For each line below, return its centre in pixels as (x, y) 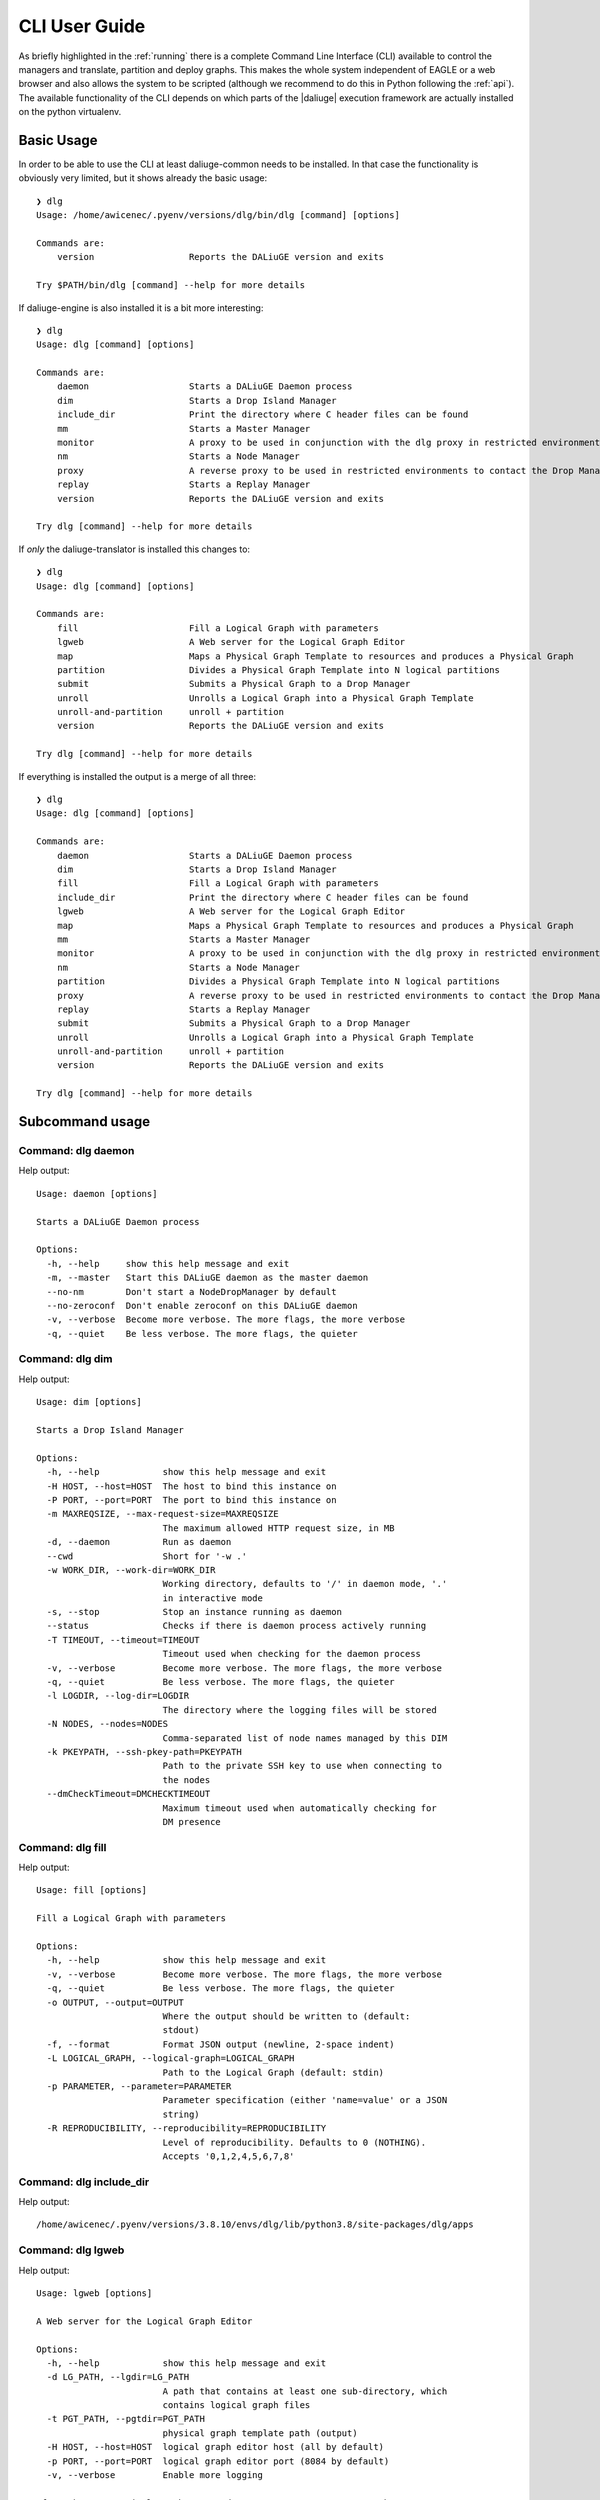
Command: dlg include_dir (84, 2182)
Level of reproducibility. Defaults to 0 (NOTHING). (294, 2142)
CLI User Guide (82, 26)
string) (181, 2114)
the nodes (186, 1779)
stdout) (181, 2030)
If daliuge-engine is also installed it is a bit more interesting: (141, 307)
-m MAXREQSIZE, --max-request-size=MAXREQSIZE (162, 1514)
